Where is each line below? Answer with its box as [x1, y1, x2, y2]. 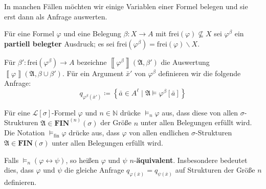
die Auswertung [161, 56, 210, 67]
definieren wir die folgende [158, 67, 241, 78]
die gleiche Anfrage [64, 164, 124, 175]
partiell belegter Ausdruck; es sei [4, 38, 115, 49]
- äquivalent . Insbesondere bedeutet [134, 154, 248, 165]
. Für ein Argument [62, 67, 124, 78]
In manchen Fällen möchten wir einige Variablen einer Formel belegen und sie [4, 1, 248, 11]
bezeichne [77, 56, 107, 67]
